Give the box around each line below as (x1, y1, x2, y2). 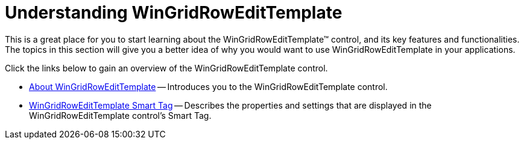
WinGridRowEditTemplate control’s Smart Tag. (29, 110, 212, 121)
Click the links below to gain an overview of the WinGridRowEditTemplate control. (5, 62, 328, 73)
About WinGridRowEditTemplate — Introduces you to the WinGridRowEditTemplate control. (29, 81, 388, 92)
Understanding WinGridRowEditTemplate (5, 2, 342, 23)
